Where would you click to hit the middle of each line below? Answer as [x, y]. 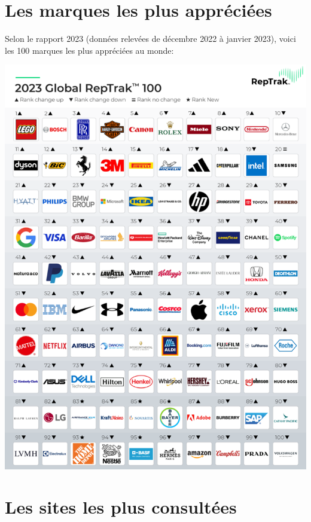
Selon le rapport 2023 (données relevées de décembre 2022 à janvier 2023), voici [150, 39]
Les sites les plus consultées [121, 507]
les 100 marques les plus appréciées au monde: [89, 50]
